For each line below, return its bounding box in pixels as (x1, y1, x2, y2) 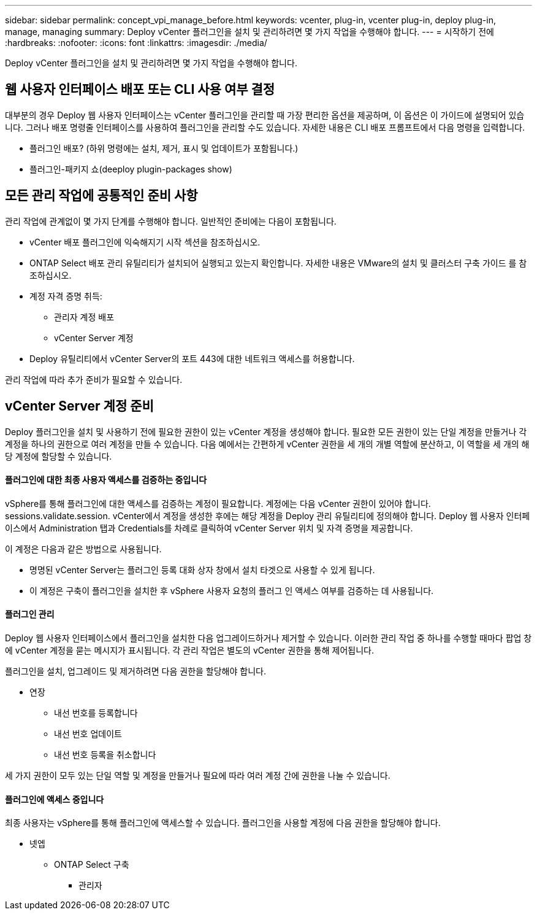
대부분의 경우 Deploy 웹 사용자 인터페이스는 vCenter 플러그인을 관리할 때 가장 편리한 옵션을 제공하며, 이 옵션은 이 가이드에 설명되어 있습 (5, 109, 525, 120)
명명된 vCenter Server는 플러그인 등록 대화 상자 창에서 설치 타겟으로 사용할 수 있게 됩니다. (29, 564, 375, 575)
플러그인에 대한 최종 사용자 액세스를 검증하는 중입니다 (5, 474, 207, 485)
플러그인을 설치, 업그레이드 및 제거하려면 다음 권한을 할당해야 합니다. (5, 665, 266, 676)
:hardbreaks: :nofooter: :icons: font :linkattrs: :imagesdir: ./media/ (5, 37, 267, 48)
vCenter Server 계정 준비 (5, 398, 154, 414)
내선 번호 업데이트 (54, 728, 122, 739)
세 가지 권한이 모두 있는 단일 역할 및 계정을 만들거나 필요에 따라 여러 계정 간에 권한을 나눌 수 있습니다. (5, 770, 390, 781)
